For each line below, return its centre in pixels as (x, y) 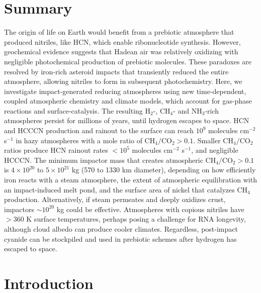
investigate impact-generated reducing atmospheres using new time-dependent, (125, 91)
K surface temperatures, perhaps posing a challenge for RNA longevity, (136, 219)
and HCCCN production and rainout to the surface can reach (99, 130)
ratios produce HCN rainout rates (56, 150)
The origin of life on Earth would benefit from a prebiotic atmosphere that (119, 32)
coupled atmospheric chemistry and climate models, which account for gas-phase (128, 101)
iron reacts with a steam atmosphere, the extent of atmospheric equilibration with (130, 180)
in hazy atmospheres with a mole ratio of (79, 140)
